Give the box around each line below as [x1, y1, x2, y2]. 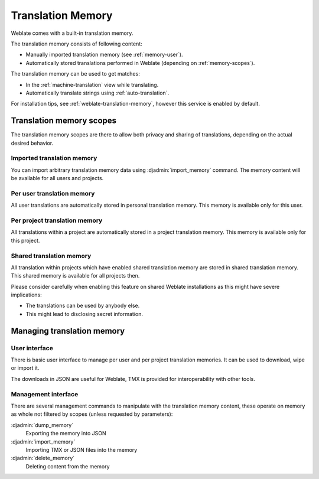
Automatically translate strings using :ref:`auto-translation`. [25, 89, 170, 96]
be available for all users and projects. [11, 175, 104, 182]
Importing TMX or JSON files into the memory [25, 446, 138, 453]
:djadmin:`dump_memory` [11, 421, 74, 428]
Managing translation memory [11, 325, 125, 336]
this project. [11, 237, 40, 244]
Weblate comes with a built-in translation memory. [11, 30, 134, 37]
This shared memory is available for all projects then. [11, 272, 140, 279]
